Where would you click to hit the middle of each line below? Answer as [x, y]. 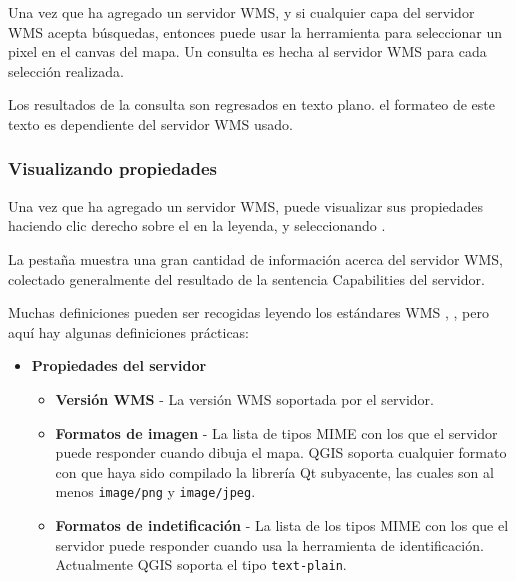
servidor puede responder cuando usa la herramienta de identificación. [269, 544]
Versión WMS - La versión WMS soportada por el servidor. [244, 398]
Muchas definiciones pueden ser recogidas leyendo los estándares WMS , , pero [248, 312]
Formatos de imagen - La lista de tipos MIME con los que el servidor [276, 432]
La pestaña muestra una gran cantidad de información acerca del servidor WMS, [255, 258]
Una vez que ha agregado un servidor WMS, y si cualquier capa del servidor [241, 12]
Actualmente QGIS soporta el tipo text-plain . [201, 564]
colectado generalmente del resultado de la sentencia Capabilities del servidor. [246, 278]
